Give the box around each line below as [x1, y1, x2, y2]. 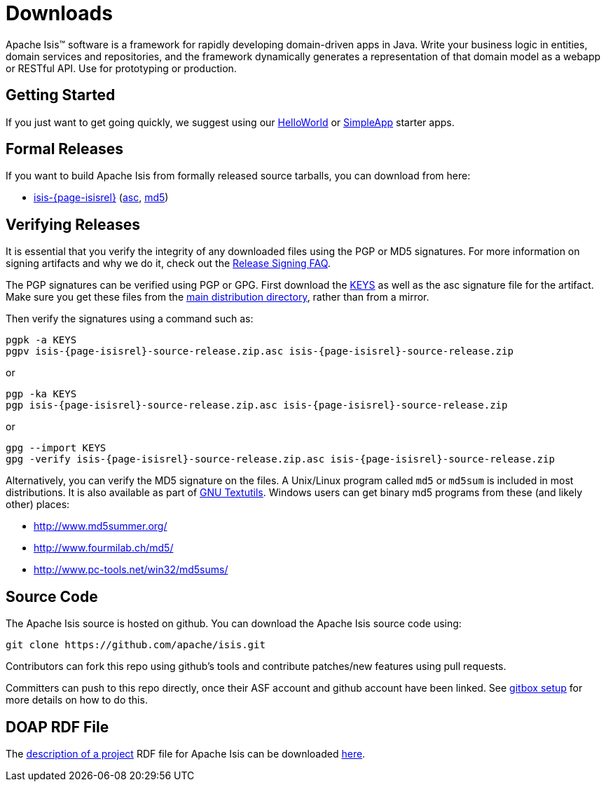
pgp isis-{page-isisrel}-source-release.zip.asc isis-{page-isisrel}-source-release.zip [6, 399, 508, 411]
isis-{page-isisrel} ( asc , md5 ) [34, 191, 169, 204]
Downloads [6, 1, 113, 25]
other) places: [6, 498, 70, 511]
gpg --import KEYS [6, 442, 106, 454]
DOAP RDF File [6, 718, 109, 736]
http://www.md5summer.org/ [34, 520, 167, 533]
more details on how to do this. [6, 694, 148, 706]
